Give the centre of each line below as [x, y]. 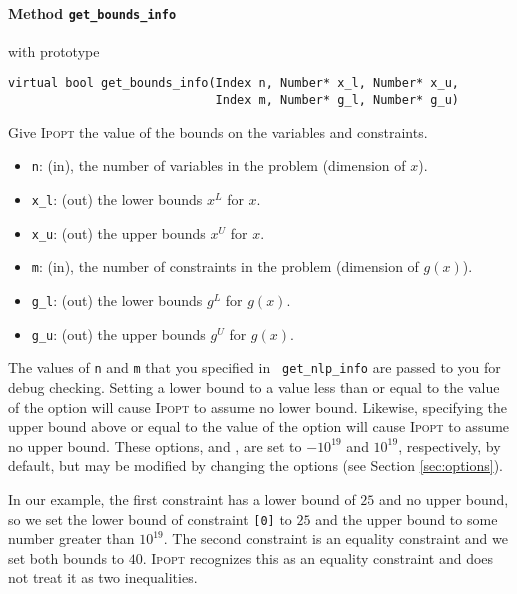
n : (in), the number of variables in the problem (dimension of [218, 165]
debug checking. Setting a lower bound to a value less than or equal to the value [254, 386]
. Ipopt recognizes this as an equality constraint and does [318, 557]
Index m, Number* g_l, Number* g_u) [337, 100]
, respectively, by [449, 445]
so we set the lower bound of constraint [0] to [150, 518]
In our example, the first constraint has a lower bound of [182, 498]
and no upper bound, [444, 498]
